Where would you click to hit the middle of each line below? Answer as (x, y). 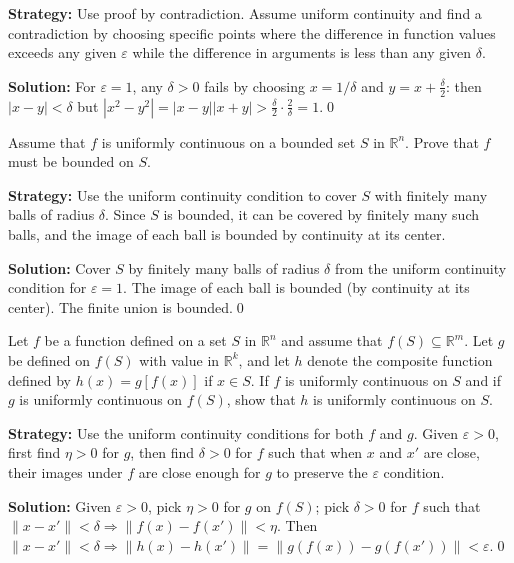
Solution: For (52, 85)
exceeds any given (62, 52)
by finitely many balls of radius (224, 267)
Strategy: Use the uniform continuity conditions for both (186, 432)
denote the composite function (400, 359)
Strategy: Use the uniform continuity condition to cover (182, 194)
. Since (125, 214)
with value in (179, 359)
